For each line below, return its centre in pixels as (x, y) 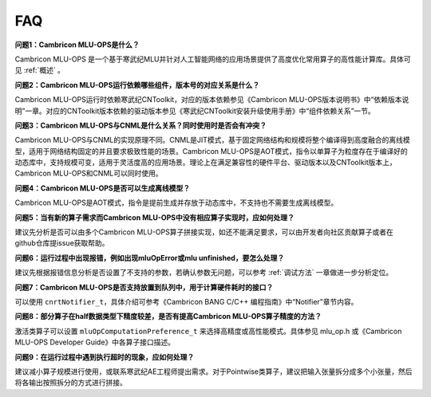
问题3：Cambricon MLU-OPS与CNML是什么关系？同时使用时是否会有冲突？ (141, 125)
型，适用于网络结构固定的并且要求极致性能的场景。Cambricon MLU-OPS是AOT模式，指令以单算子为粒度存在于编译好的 (211, 151)
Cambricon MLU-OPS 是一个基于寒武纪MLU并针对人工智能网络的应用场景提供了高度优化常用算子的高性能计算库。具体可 (213, 59)
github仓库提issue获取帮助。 (62, 243)
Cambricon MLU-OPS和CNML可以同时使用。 (89, 173)
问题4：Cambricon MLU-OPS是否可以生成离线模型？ (103, 188)
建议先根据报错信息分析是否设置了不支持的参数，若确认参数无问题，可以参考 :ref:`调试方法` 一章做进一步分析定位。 (204, 273)
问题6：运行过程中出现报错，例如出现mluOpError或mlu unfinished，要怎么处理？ (150, 257)
